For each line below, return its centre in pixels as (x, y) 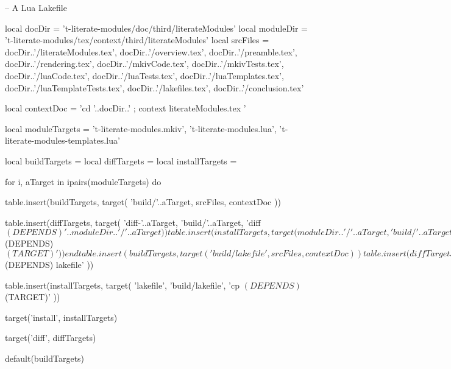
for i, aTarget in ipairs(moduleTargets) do (83, 181)
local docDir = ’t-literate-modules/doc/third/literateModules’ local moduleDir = (157, 28)
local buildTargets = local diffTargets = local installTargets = (121, 160)
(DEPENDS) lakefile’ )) (49, 264)
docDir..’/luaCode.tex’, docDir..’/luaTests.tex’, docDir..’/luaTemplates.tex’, (144, 75)
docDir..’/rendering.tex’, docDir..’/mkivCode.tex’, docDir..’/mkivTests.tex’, (144, 64)
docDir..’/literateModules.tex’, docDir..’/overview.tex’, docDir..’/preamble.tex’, (151, 51)
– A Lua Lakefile (36, 7)
